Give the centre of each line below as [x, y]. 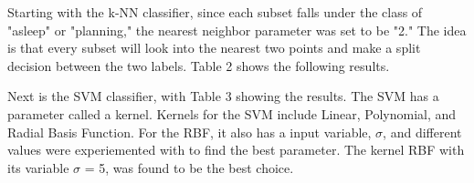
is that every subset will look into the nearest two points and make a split [214, 48]
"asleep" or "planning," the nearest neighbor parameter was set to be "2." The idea [237, 30]
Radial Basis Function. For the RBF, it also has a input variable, [190, 132]
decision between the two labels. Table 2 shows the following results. [199, 65]
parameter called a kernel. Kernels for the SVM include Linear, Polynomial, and [232, 113]
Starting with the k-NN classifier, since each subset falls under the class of [215, 12]
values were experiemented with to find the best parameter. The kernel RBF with [236, 150]
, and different [422, 132]
